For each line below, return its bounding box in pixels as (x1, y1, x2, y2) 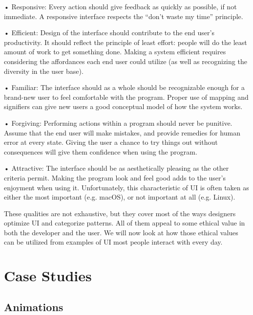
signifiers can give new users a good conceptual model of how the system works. (4, 101, 243, 112)
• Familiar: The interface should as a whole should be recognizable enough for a (4, 82, 245, 92)
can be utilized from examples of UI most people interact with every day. (4, 237, 223, 247)
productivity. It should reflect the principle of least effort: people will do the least (4, 37, 247, 47)
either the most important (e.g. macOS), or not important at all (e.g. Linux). (4, 192, 235, 202)
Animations (4, 299, 63, 314)
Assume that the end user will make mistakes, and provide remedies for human (4, 127, 240, 137)
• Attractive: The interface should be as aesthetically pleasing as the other (4, 163, 229, 173)
